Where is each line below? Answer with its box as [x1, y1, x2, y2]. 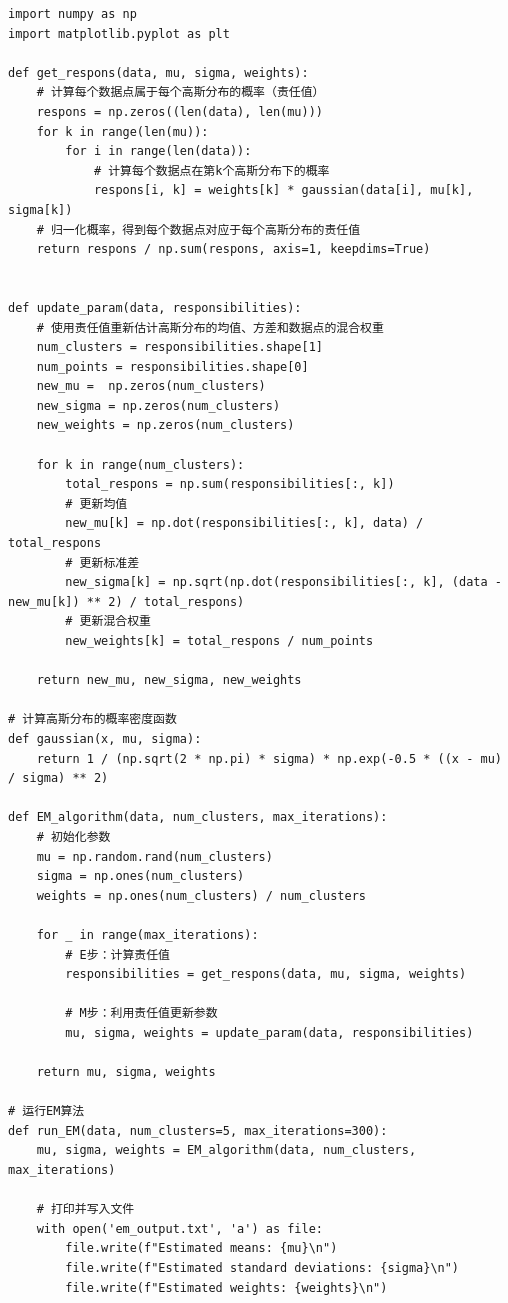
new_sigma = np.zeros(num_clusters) [36, 398, 281, 413]
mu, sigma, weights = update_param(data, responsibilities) [65, 1025, 474, 1040]
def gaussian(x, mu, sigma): [8, 731, 202, 746]
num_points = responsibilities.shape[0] [36, 359, 309, 374]
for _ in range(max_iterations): [36, 927, 259, 942]
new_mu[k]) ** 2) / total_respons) [8, 594, 245, 609]
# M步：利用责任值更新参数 [65, 1006, 218, 1021]
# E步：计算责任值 [65, 947, 170, 962]
